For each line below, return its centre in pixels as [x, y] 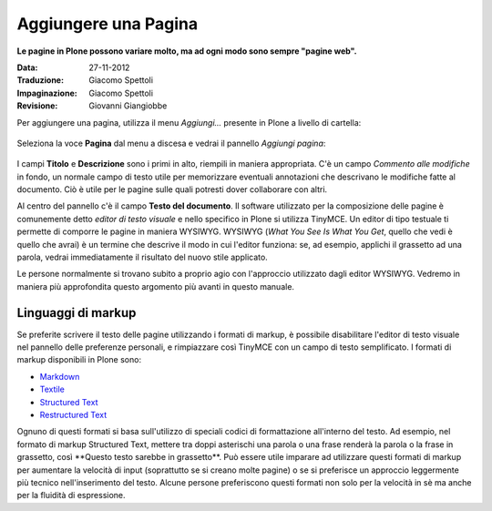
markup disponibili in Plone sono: [79, 360]
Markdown [60, 376]
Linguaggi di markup [77, 313]
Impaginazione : [47, 93]
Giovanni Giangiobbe [128, 106]
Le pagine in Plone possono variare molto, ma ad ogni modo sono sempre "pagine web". [187, 51]
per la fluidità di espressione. [72, 496]
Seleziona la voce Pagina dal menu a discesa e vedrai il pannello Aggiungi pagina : [171, 143]
